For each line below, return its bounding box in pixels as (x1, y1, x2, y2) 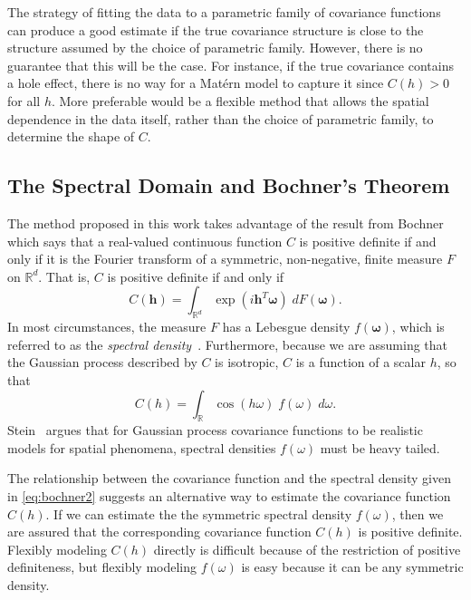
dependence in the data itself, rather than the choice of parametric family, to (7, 109, 434, 128)
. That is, (38, 266, 91, 285)
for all (7, 91, 41, 110)
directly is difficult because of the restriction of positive (153, 539, 461, 558)
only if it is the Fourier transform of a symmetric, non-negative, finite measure (7, 249, 443, 268)
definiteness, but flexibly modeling (7, 557, 197, 576)
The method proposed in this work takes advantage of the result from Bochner (7, 213, 444, 232)
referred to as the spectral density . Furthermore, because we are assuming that (7, 334, 448, 353)
